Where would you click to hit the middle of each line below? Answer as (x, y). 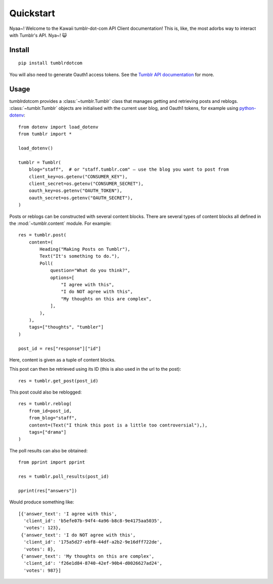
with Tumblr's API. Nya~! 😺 (38, 35)
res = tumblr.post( (42, 235)
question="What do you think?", (90, 270)
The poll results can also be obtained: (49, 450)
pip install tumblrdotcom (51, 63)
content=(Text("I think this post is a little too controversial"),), (118, 425)
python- (248, 108)
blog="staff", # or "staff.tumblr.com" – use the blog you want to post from (129, 169)
